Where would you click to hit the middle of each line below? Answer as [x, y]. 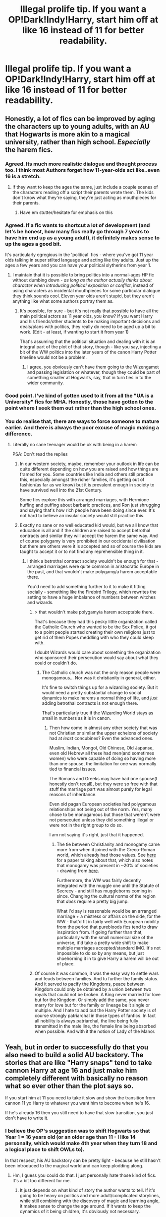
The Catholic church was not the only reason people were [101, 673]
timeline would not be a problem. [53, 357]
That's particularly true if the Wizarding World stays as [98, 713]
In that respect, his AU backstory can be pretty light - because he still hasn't [83, 1160]
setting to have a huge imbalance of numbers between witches [91, 597]
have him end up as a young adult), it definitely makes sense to [83, 238]
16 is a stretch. [23, 176]
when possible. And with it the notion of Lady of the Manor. [95, 1031]
